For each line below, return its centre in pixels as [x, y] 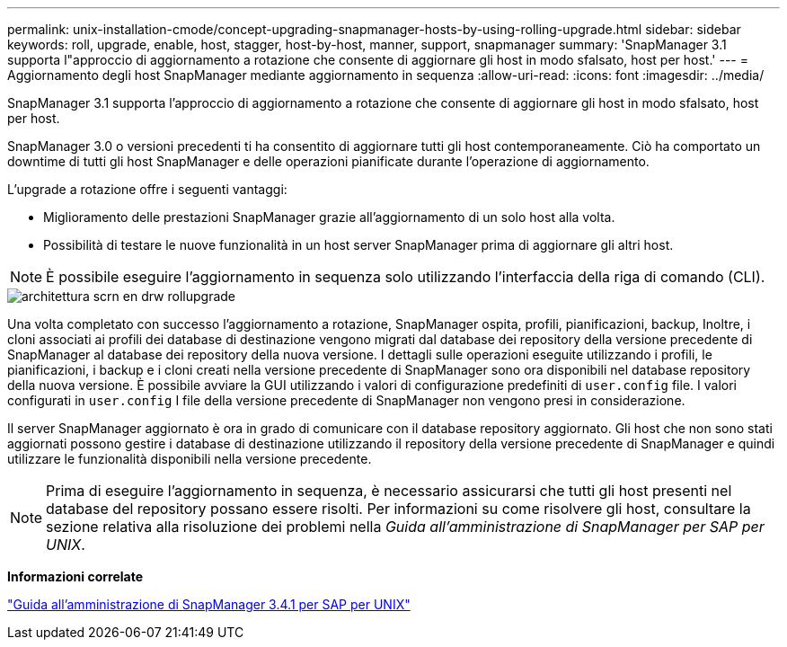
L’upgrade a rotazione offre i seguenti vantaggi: [147, 189]
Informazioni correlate [75, 576]
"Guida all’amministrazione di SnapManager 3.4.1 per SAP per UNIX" [209, 604]
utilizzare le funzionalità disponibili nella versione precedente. [190, 459]
